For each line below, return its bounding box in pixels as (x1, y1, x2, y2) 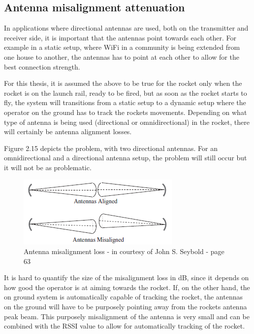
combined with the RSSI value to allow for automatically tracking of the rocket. (4, 321, 245, 331)
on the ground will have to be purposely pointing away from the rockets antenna (4, 301, 247, 312)
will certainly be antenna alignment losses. (4, 126, 132, 137)
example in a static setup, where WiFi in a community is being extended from (4, 42, 240, 52)
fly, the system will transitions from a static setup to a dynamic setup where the (4, 97, 246, 108)
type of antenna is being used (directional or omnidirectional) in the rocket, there (4, 116, 250, 127)
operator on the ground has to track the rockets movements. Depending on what (4, 107, 247, 117)
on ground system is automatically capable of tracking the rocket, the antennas (4, 292, 243, 302)
